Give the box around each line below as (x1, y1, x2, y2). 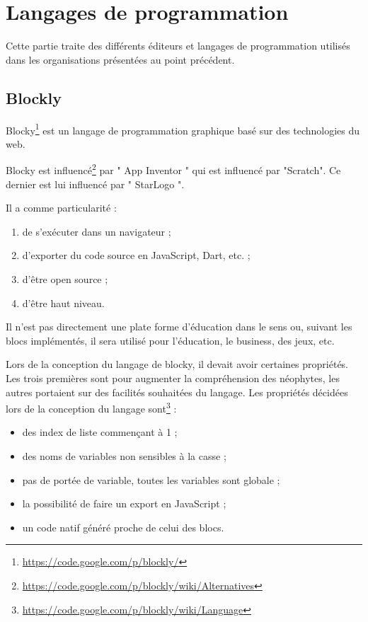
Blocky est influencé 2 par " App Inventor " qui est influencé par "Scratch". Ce (6, 161, 341, 178)
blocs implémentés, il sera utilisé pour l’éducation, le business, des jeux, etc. (6, 333, 335, 347)
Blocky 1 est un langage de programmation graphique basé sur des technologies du (6, 120, 360, 137)
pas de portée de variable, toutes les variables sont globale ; (22, 472, 280, 487)
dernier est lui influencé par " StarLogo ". (6, 176, 185, 191)
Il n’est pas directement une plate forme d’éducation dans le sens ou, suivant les (6, 319, 352, 334)
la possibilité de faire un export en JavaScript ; (22, 496, 226, 511)
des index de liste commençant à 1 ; (22, 425, 178, 439)
